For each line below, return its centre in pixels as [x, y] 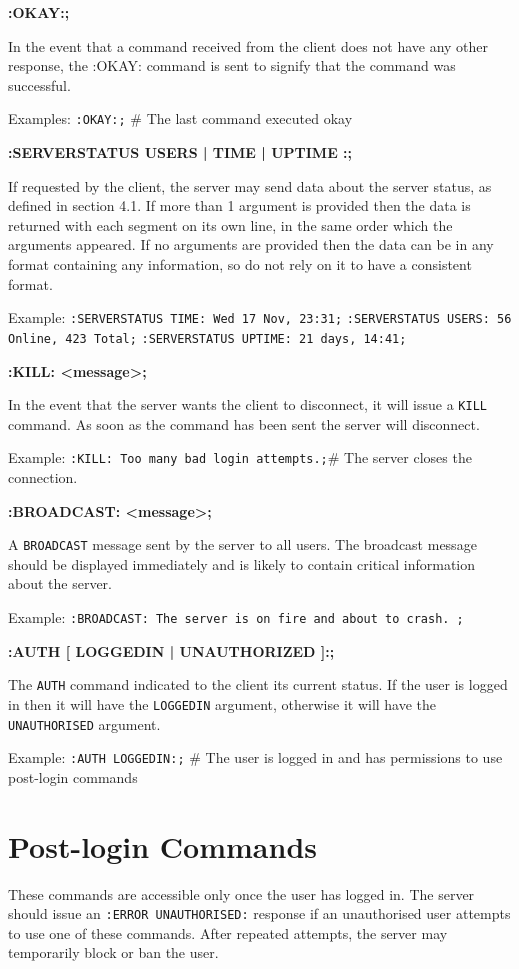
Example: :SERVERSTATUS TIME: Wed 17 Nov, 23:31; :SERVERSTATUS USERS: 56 [260, 317]
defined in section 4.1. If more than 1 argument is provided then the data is [239, 205]
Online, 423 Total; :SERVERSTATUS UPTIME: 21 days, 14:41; [207, 338]
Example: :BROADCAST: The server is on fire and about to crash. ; [236, 617]
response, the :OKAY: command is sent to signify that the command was [232, 65]
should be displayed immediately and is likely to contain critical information [242, 563]
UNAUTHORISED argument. [84, 723]
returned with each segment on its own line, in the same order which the [230, 224]
